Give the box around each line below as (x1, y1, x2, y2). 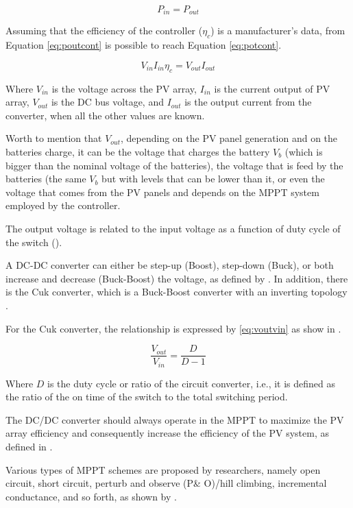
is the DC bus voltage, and (51, 95, 164, 109)
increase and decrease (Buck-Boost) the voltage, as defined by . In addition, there (5, 271, 348, 285)
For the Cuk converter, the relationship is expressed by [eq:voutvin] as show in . (5, 321, 341, 335)
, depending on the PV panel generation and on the (121, 131, 338, 145)
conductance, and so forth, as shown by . (5, 489, 177, 503)
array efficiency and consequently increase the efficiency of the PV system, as (5, 426, 329, 440)
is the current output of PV (214, 81, 330, 95)
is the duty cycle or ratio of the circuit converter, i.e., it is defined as (47, 376, 336, 390)
